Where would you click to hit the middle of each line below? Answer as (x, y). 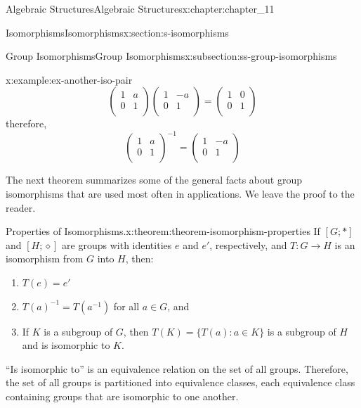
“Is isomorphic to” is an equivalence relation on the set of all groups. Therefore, (177, 368)
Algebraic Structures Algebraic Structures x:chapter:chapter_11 (140, 8)
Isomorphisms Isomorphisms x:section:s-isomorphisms (117, 32)
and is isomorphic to (66, 345)
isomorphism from (45, 259)
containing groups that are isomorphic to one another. (122, 396)
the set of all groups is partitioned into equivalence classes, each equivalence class (180, 382)
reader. (21, 207)
